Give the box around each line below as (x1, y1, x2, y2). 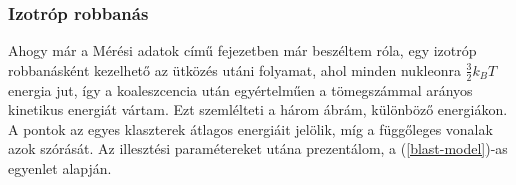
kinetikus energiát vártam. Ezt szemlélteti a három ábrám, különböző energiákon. (8, 99, 508, 120)
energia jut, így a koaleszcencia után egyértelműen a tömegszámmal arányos (8, 79, 473, 100)
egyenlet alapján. (8, 158, 112, 179)
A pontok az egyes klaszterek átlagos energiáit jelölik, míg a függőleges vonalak (8, 118, 493, 139)
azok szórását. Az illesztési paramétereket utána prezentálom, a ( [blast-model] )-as (8, 138, 508, 159)
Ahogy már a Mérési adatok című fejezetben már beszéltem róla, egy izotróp (8, 40, 477, 61)
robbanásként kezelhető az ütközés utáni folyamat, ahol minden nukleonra (8, 59, 461, 80)
